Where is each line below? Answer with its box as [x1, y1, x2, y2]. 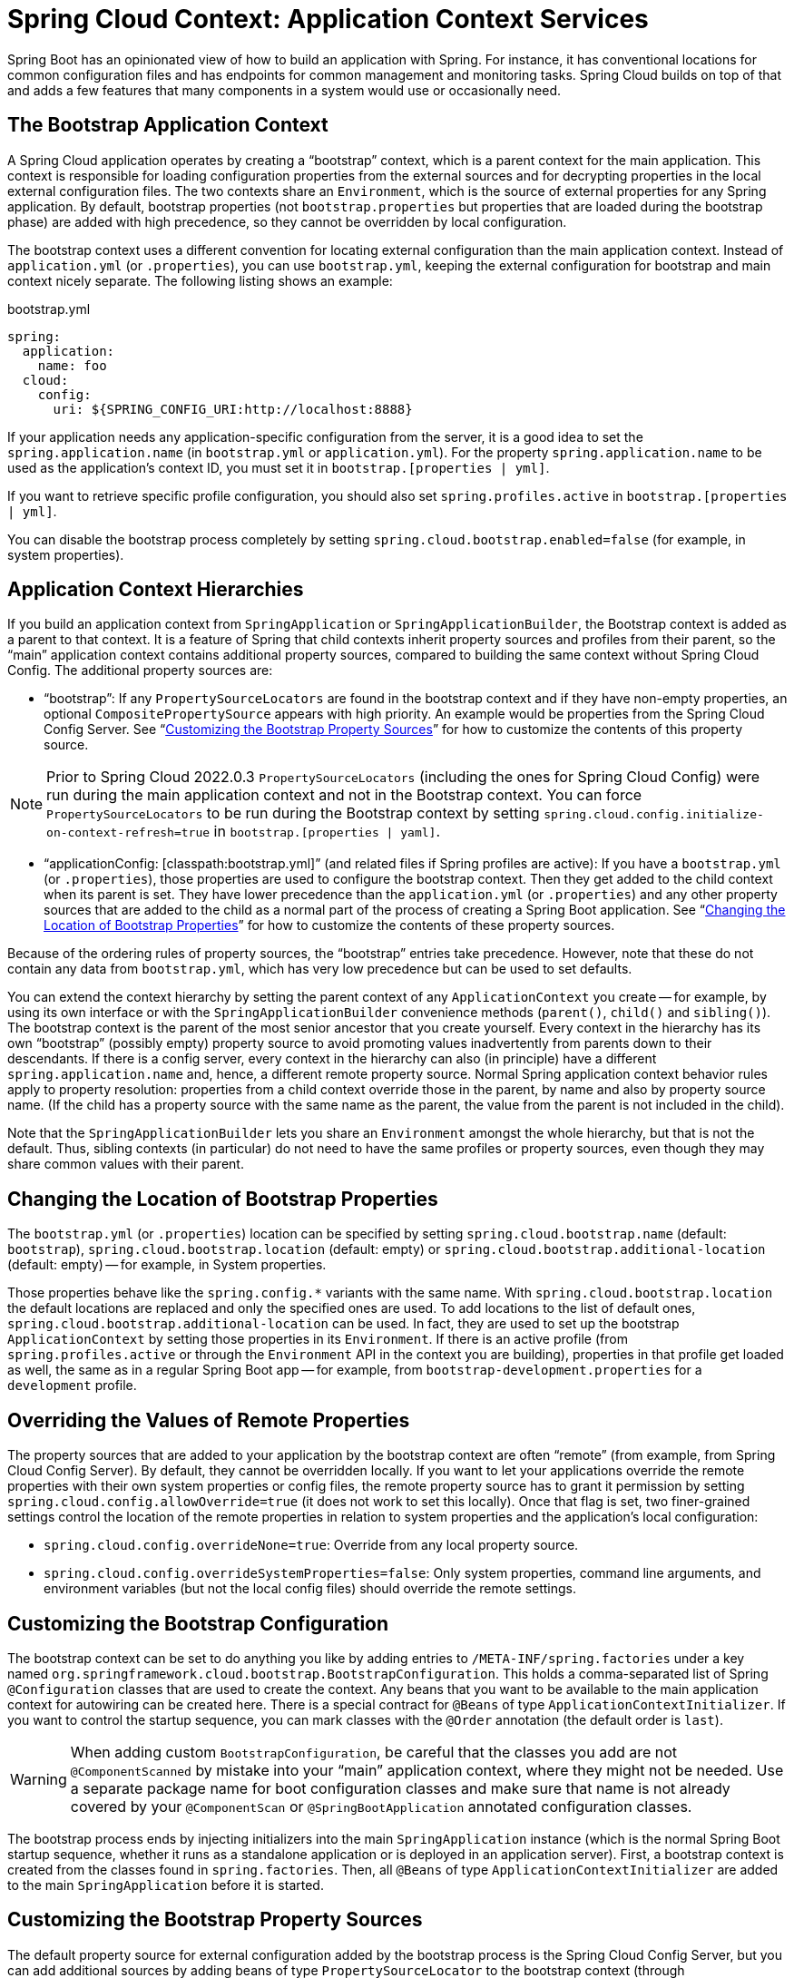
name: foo [37, 357, 107, 373]
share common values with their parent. [7, 1156, 244, 1172]
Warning [10, 1769, 67, 1788]
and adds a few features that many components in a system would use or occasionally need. [7, 82, 562, 98]
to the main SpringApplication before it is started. [7, 1876, 324, 1893]
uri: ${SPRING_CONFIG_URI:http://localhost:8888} [53, 401, 413, 416]
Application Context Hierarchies [7, 578, 304, 602]
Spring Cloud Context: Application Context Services [7, 4, 649, 34]
